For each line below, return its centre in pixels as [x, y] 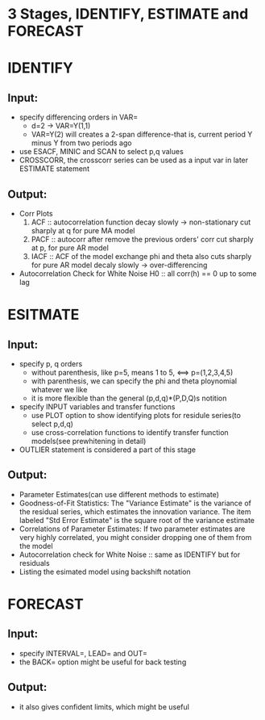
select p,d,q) [52, 424]
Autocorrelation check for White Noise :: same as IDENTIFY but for [130, 555]
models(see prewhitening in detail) [89, 441]
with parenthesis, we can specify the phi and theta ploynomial [134, 381]
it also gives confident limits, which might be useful [104, 706]
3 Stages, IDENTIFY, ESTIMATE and [128, 14]
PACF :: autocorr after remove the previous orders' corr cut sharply [143, 239]
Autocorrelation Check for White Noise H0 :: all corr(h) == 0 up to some [138, 274]
